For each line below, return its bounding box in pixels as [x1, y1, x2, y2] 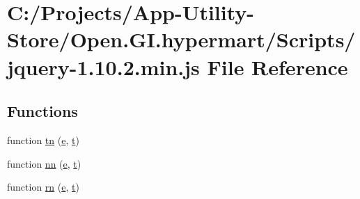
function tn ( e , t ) [7, 132, 79, 147]
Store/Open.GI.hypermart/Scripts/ [7, 25, 356, 54]
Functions [7, 100, 78, 122]
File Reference [207, 52, 348, 81]
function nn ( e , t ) [7, 156, 81, 170]
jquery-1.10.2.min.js [7, 52, 200, 81]
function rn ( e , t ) [7, 180, 79, 194]
